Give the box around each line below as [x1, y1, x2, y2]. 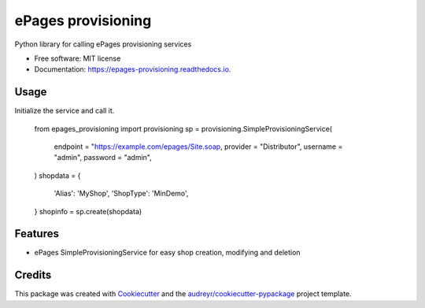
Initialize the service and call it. [14, 106, 115, 116]
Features [14, 227, 59, 240]
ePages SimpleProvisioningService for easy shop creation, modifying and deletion [34, 248, 301, 258]
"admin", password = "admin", [54, 153, 153, 162]
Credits [14, 269, 52, 282]
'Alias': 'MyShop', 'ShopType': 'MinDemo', [54, 189, 189, 199]
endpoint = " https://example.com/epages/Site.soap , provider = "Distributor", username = [54, 142, 343, 151]
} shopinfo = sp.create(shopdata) [34, 206, 142, 216]
